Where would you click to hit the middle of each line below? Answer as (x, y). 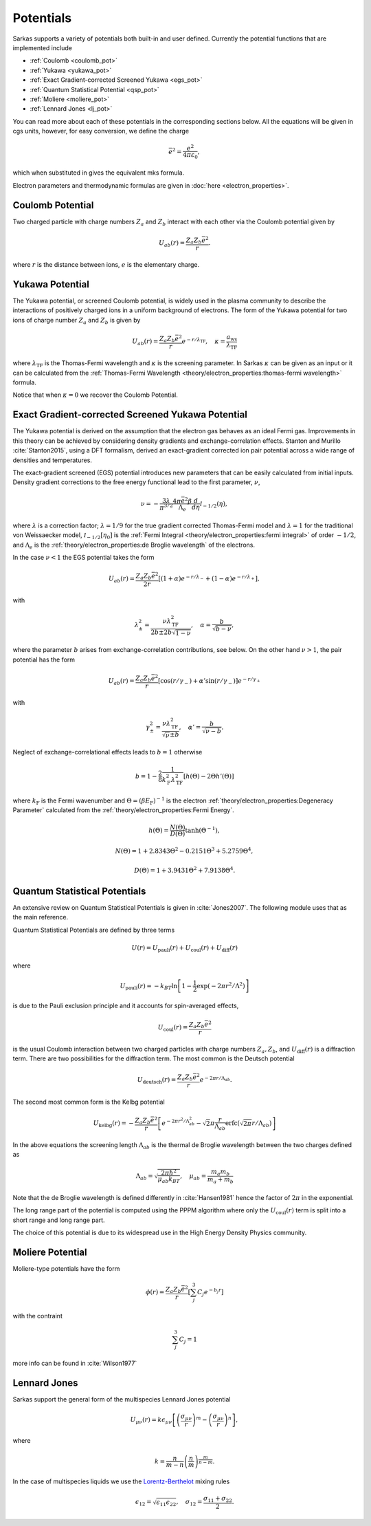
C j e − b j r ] (210, 1292)
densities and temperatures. (53, 460)
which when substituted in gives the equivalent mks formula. (99, 173)
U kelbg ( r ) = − (113, 1124)
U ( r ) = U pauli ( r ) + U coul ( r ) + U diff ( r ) (185, 948)
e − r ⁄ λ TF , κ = (204, 341)
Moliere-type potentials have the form (66, 1268)
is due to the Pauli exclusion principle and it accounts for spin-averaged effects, (126, 1006)
